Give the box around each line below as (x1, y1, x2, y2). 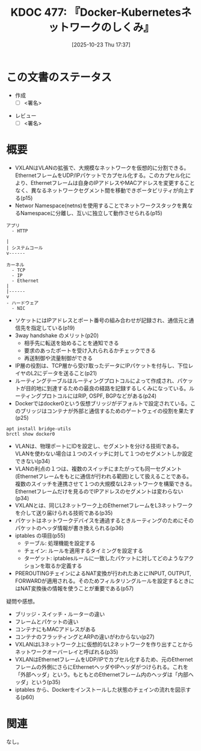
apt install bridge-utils (6, 425, 71, 432)
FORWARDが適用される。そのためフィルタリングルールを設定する (14, 577, 179, 584)
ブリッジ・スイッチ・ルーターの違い (14, 610, 105, 617)
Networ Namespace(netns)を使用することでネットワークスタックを (14, 202, 182, 209)
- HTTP (11, 228, 28, 234)
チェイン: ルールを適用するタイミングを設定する (23, 547, 143, 554)
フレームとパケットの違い (14, 617, 79, 625)
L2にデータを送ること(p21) (31, 369, 97, 376)
